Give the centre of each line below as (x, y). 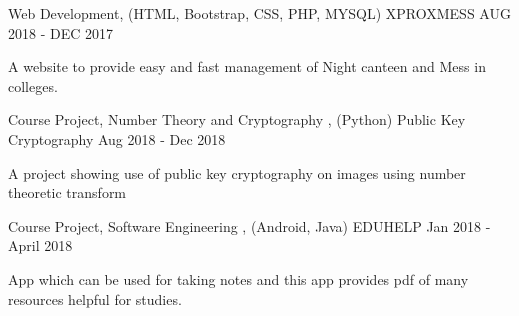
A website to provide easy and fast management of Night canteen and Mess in (247, 66)
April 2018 (40, 245)
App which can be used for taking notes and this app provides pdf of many (238, 278)
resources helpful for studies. (95, 298)
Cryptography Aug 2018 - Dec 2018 (117, 138)
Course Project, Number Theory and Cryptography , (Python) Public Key (237, 119)
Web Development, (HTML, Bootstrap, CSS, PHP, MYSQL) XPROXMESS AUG (259, 13)
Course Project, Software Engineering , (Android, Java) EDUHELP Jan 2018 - (249, 225)
